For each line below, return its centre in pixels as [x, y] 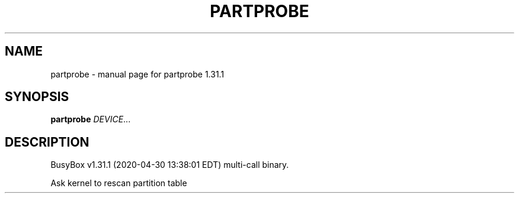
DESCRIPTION [47, 142]
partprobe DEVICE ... [91, 119]
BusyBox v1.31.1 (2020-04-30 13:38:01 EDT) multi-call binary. [170, 165]
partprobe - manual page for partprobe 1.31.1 [137, 74]
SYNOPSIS [37, 97]
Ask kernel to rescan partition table [119, 183]
